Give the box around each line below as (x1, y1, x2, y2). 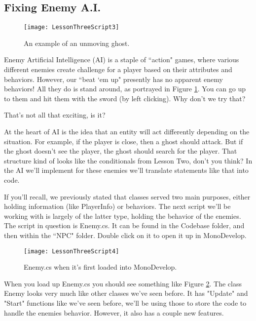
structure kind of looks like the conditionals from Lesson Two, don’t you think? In (4, 155, 253, 165)
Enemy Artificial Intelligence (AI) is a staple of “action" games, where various (4, 54, 239, 65)
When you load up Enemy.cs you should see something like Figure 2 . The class (4, 278, 242, 288)
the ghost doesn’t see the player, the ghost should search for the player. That (4, 146, 237, 156)
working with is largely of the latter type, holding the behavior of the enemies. (4, 210, 241, 221)
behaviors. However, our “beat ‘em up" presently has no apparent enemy (4, 74, 223, 84)
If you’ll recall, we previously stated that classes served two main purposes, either (4, 191, 251, 201)
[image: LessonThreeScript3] (24, 24, 119, 31)
